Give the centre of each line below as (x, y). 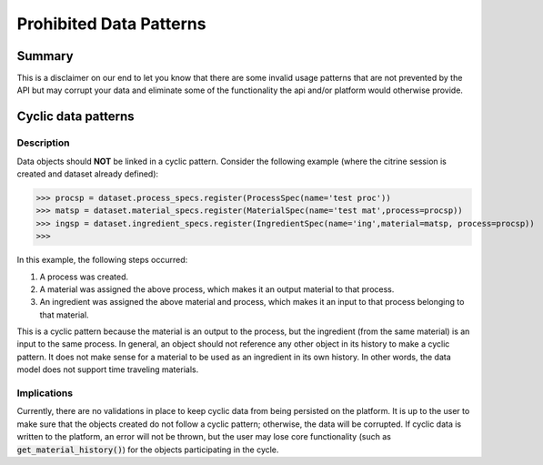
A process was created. (84, 277)
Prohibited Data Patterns (111, 24)
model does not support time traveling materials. (108, 369)
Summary (45, 56)
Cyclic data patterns (76, 117)
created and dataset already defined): (88, 174)
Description (43, 143)
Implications (45, 393)
